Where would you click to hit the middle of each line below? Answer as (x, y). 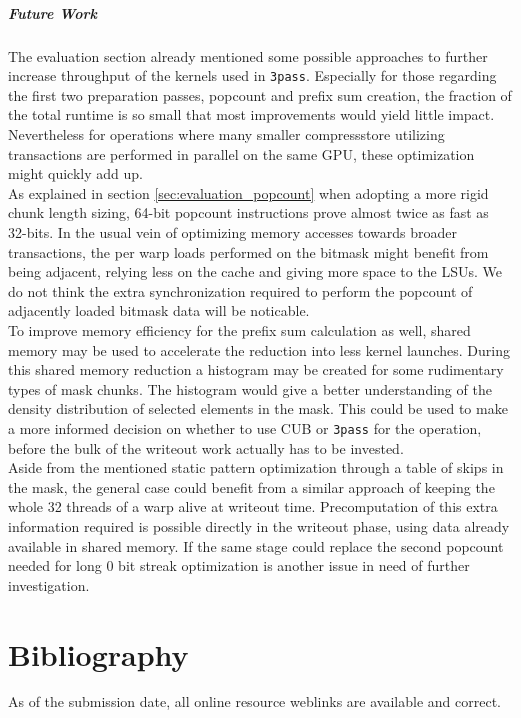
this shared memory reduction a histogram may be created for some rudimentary (256, 369)
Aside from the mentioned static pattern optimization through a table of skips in (256, 467)
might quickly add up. (75, 173)
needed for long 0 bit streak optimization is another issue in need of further (239, 565)
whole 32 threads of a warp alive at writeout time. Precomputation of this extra (253, 506)
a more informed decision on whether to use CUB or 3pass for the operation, (245, 427)
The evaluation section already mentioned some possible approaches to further (248, 55)
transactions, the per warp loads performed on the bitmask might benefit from (248, 251)
